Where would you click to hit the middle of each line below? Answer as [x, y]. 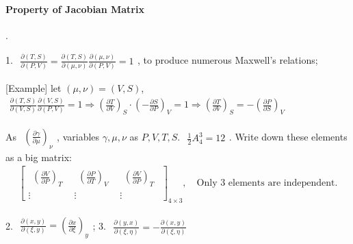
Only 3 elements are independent [266, 183]
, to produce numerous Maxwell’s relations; [228, 60]
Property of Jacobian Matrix [75, 9]
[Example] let [34, 88]
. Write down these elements [288, 137]
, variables [78, 137]
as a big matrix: [39, 157]
